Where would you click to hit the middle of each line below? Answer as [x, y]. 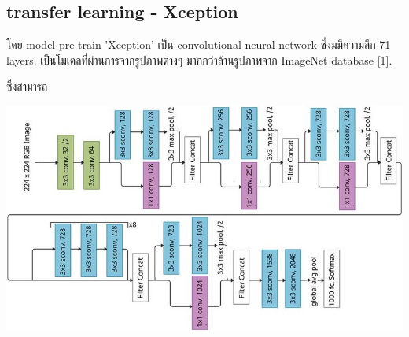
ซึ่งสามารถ [27, 86]
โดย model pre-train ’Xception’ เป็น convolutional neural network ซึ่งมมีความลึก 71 [199, 44]
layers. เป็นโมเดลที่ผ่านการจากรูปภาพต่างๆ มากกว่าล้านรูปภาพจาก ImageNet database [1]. [199, 59]
